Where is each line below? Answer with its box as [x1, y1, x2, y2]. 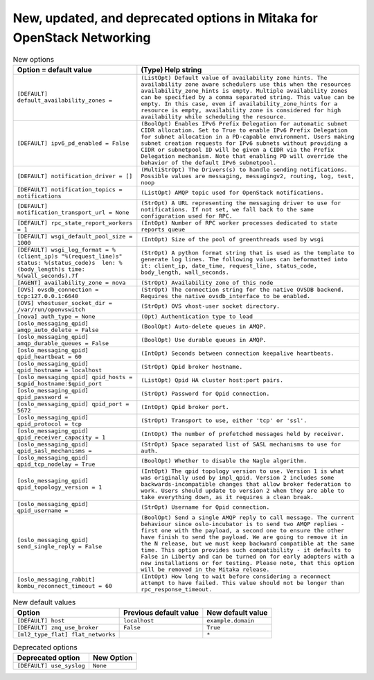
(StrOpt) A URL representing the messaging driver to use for [141, 199, 341, 207]
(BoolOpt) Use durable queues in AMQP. [141, 336, 267, 344]
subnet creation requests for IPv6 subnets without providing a [141, 139, 348, 147]
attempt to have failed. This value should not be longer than [141, 579, 345, 586]
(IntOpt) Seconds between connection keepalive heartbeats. [141, 350, 335, 357]
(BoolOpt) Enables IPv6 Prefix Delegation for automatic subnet [141, 120, 348, 128]
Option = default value [17, 64, 93, 74]
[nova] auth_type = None [17, 313, 96, 320]
